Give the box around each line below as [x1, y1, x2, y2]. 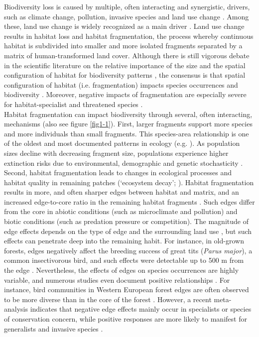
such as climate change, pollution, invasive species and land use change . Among [4, 11, 249, 21]
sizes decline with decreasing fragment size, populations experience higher [4, 147, 229, 158]
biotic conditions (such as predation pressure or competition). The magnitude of [4, 216, 249, 226]
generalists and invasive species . [4, 323, 103, 334]
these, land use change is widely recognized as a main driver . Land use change [4, 21, 245, 31]
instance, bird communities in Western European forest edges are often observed [4, 284, 249, 295]
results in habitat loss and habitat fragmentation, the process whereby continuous [4, 30, 254, 41]
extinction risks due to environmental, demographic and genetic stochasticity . [4, 157, 243, 168]
